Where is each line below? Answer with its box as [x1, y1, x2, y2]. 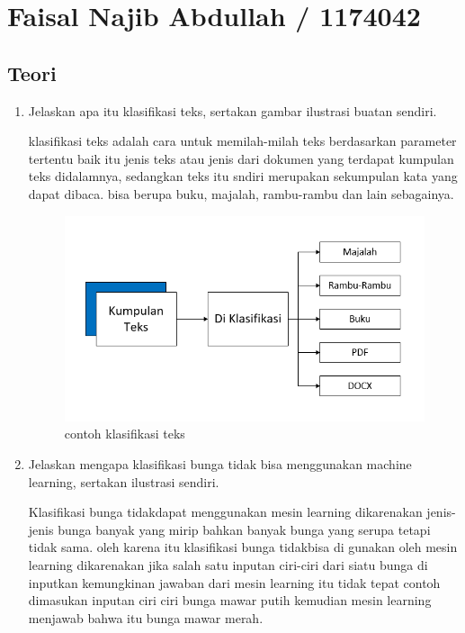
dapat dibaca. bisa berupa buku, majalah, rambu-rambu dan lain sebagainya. [28, 184, 454, 203]
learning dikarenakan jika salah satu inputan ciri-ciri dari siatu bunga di [28, 556, 428, 574]
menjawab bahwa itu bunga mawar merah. [28, 608, 264, 627]
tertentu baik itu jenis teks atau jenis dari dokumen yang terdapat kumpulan [28, 149, 454, 167]
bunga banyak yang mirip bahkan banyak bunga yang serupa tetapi [58, 520, 431, 538]
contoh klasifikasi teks [64, 424, 185, 443]
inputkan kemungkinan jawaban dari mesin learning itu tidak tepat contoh [28, 573, 441, 592]
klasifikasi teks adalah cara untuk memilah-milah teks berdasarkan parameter [28, 131, 457, 150]
